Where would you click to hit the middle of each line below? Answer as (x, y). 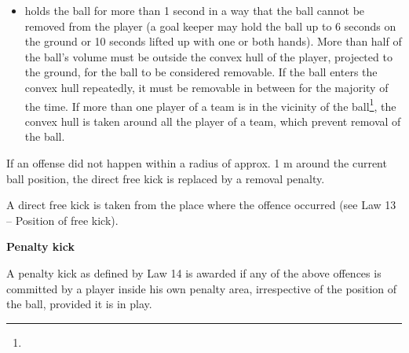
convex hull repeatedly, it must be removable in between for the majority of (206, 87)
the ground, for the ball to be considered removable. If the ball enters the (201, 72)
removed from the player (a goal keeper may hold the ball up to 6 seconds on (210, 26)
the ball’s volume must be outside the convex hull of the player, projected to (208, 56)
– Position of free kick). (62, 220)
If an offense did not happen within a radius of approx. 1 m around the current (197, 163)
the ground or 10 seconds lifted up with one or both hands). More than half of (213, 41)
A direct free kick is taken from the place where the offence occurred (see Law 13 (201, 205)
